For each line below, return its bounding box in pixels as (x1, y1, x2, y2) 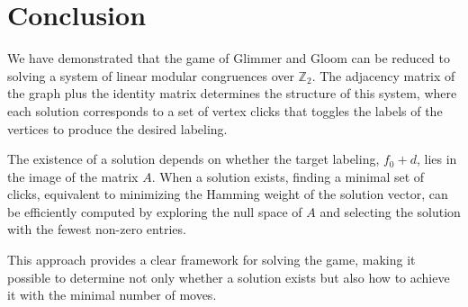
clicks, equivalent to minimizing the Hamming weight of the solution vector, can (7, 185, 448, 203)
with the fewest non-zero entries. (7, 220, 186, 239)
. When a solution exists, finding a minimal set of (151, 167, 425, 185)
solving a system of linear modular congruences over (7, 66, 294, 85)
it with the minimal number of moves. (7, 285, 217, 304)
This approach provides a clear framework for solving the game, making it (7, 250, 416, 269)
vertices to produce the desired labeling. (7, 119, 228, 138)
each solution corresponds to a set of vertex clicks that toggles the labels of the (7, 101, 443, 120)
